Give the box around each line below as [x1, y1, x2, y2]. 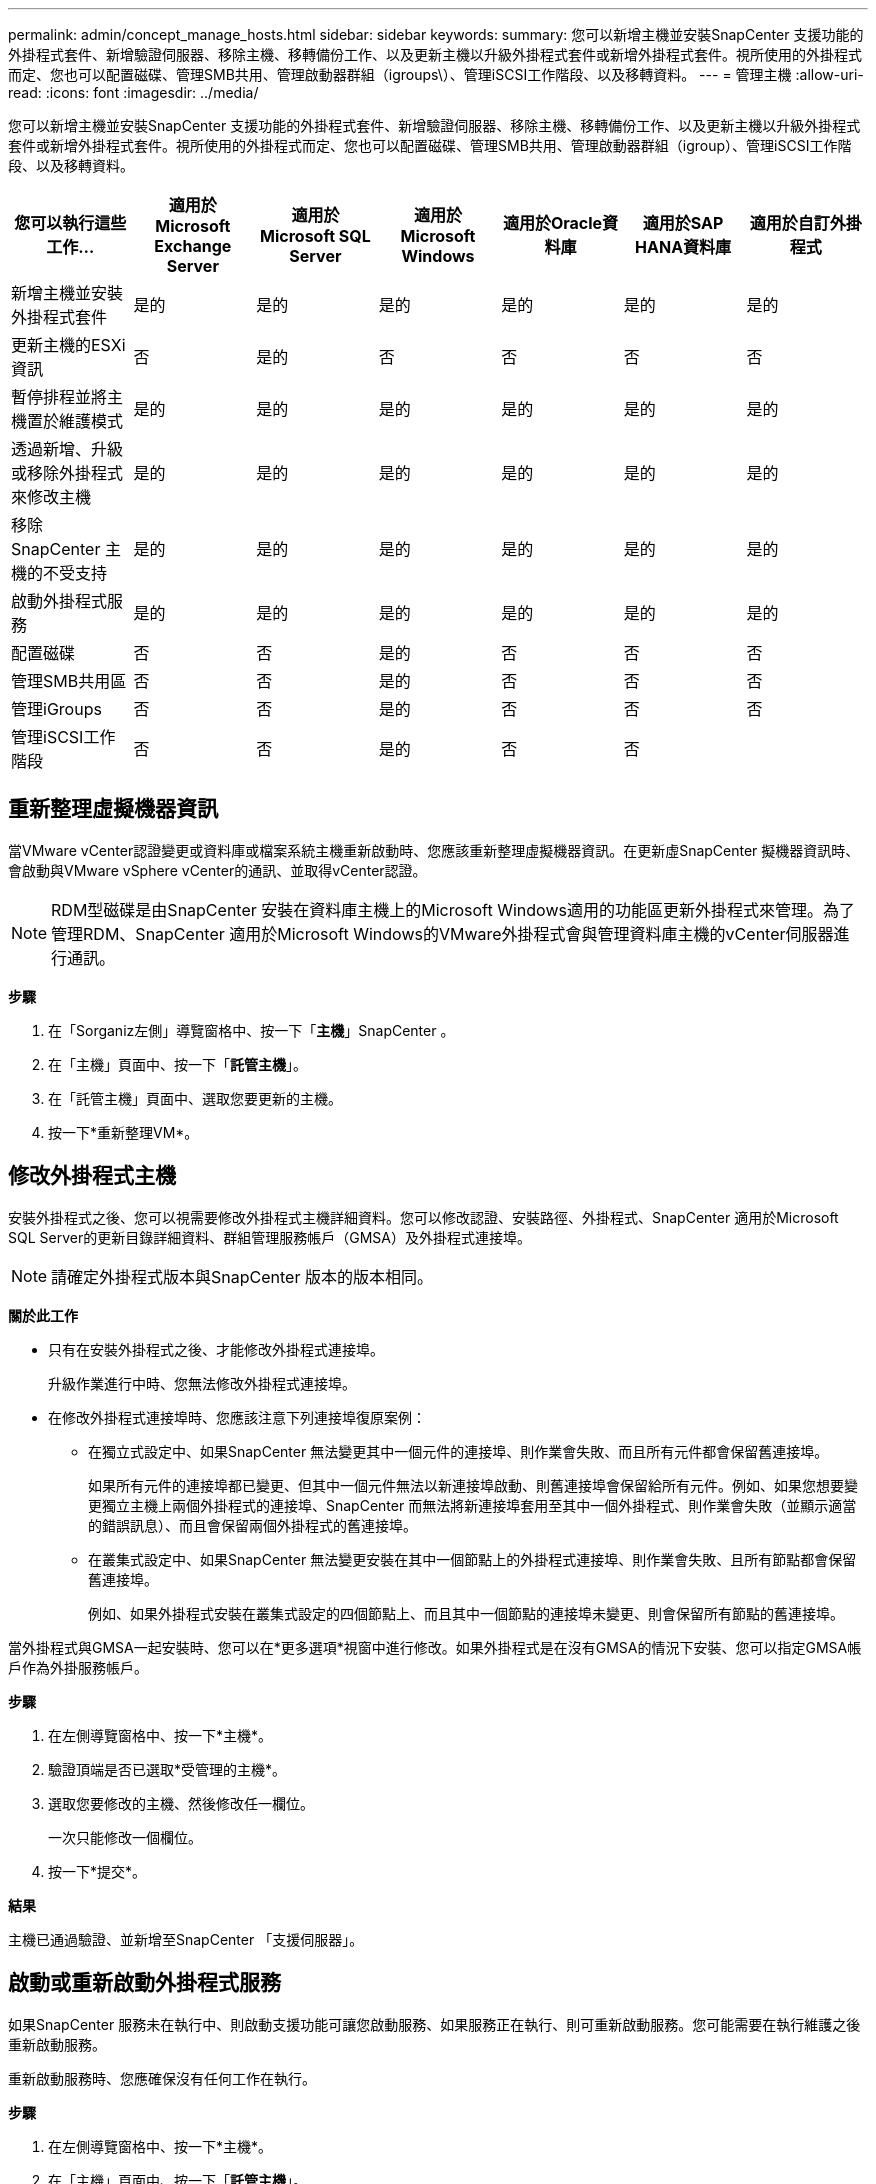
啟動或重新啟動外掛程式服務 [8, 1970, 281, 1996]
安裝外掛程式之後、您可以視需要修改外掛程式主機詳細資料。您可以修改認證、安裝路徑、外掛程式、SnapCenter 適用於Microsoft [8, 1208, 839, 1226]
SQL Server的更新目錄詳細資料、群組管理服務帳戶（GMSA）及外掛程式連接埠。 [8, 1228, 531, 1246]
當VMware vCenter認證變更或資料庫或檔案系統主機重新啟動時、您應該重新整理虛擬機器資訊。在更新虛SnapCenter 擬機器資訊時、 [8, 841, 860, 859]
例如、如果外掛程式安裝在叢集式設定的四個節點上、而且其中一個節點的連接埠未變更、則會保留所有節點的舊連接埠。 [88, 1604, 844, 1622]
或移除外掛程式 [11, 463, 124, 483]
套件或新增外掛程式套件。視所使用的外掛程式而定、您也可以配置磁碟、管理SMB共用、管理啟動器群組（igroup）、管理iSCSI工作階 [8, 137, 852, 154]
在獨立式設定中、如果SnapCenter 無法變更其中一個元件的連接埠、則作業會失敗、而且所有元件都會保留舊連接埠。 [88, 1442, 829, 1460]
